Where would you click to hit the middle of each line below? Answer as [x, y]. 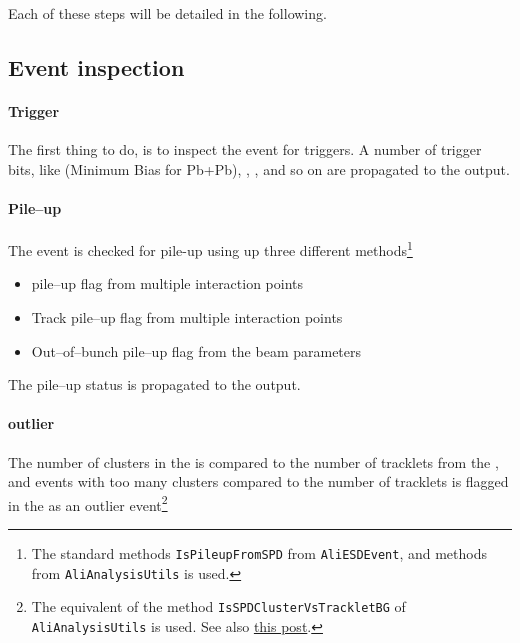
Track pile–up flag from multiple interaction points [187, 317]
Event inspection [96, 66]
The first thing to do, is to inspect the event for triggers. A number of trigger [245, 149]
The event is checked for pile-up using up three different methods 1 [210, 248]
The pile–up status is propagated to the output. [154, 384]
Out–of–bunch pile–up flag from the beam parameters [196, 350]
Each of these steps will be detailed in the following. [167, 13]
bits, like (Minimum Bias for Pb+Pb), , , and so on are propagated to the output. [259, 168]
